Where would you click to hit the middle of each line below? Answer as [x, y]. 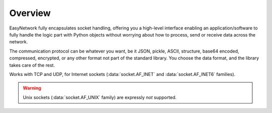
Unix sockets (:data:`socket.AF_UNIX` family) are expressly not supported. [100, 97]
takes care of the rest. [32, 65]
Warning [32, 88]
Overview [30, 13]
